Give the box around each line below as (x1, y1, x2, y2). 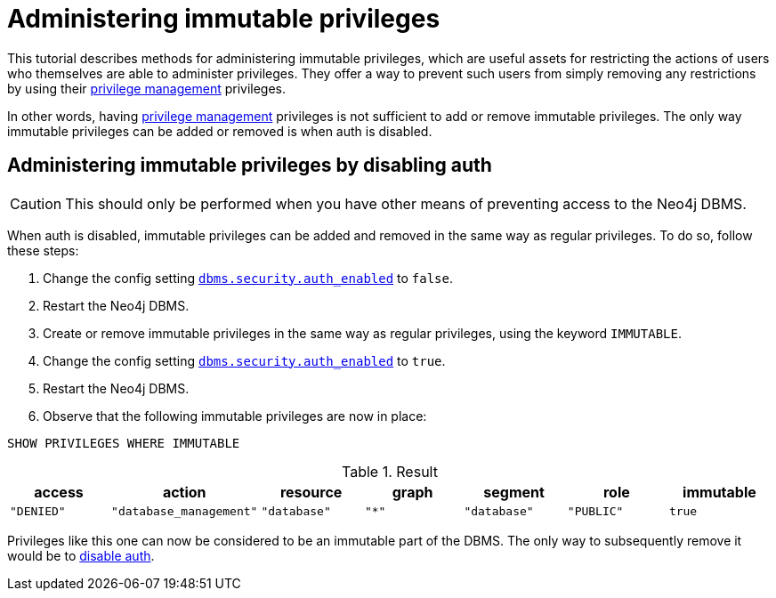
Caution (10, 194, 62, 213)
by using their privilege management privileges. (7, 80, 287, 96)
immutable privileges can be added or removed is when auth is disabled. (7, 123, 432, 139)
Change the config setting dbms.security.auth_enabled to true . (43, 352, 446, 368)
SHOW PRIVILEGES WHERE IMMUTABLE (7, 435, 240, 450)
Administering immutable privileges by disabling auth (7, 154, 492, 177)
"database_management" (111, 504, 258, 518)
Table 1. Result (342, 462, 438, 481)
